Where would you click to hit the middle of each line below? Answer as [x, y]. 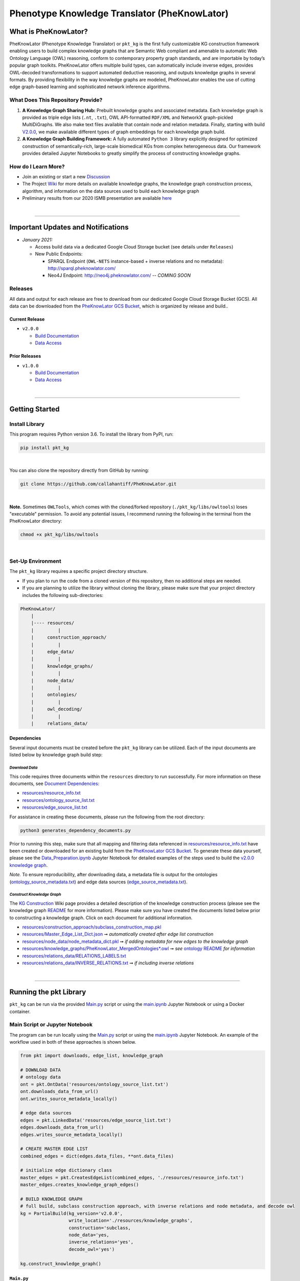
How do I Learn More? [37, 167]
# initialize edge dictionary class [66, 1170]
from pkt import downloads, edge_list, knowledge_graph [92, 1056]
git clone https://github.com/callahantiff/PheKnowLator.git [98, 484]
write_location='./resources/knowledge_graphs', [131, 1221]
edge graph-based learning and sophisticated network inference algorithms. [90, 87]
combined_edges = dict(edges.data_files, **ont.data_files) [97, 1156]
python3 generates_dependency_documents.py [76, 830]
